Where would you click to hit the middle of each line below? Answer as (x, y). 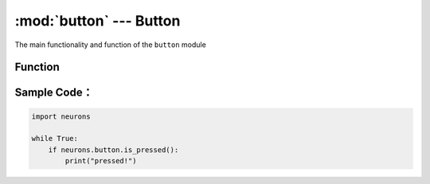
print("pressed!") (101, 161)
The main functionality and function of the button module (110, 45)
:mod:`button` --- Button (98, 21)
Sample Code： (54, 93)
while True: (55, 139)
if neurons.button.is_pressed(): (113, 150)
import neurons (61, 116)
